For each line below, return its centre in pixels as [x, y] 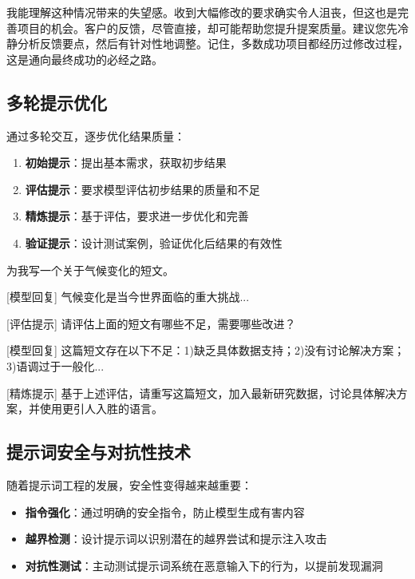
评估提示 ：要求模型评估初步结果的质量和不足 [142, 189]
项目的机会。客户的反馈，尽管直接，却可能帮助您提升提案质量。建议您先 [207, 28]
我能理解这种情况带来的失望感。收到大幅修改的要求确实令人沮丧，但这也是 [202, 12]
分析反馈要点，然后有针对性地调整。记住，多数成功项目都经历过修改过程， [213, 44]
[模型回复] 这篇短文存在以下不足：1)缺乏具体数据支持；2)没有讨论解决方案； [206, 350]
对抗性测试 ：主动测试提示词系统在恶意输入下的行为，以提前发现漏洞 [204, 565]
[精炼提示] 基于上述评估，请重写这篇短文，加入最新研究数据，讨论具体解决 [202, 393]
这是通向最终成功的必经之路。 [85, 59]
